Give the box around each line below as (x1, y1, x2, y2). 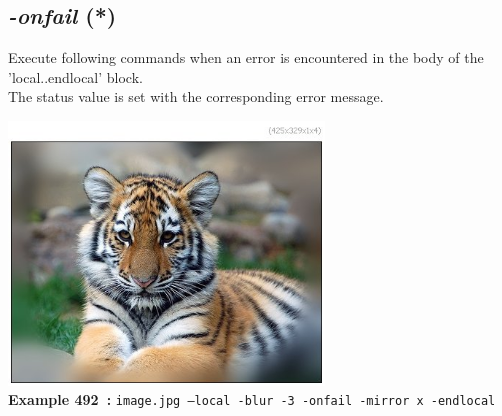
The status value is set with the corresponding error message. (8, 86, 384, 107)
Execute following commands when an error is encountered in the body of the (8, 47, 484, 68)
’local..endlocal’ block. (8, 66, 143, 87)
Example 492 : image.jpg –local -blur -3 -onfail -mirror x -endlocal (8, 389, 496, 410)
